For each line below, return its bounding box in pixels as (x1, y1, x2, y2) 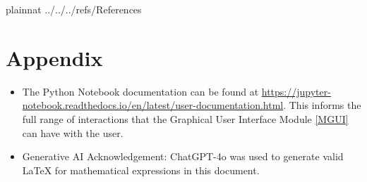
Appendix (6, 43, 103, 72)
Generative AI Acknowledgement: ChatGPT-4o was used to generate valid (22, 149, 344, 164)
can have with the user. (22, 125, 124, 140)
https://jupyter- (261, 84, 331, 98)
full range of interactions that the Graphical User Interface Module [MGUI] (22, 111, 349, 126)
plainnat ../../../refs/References (6, 2, 142, 16)
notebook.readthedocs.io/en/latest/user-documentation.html (22, 98, 284, 112)
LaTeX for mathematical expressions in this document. (22, 162, 260, 177)
